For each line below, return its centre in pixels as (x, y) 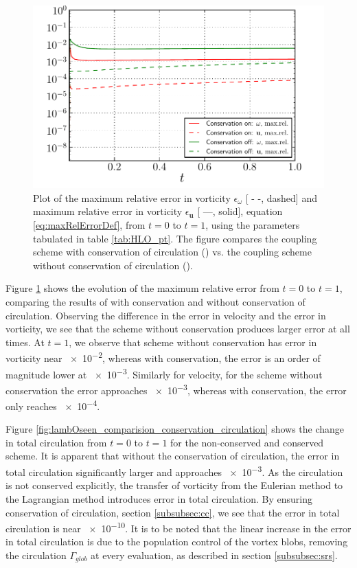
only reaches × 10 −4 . (53, 405)
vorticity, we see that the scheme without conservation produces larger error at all (178, 329)
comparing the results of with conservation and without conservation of (156, 301)
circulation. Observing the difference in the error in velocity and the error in (166, 315)
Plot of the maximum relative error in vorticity (132, 197)
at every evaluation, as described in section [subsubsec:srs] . (214, 555)
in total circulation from (56, 442)
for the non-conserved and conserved (247, 442)
